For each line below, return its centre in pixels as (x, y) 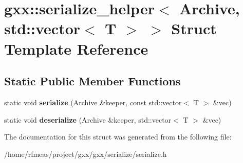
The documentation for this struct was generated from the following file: (118, 137)
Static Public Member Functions (92, 81)
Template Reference (76, 48)
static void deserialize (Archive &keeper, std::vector (88, 119)
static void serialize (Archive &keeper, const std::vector (93, 102)
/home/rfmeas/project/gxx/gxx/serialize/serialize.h (86, 154)
